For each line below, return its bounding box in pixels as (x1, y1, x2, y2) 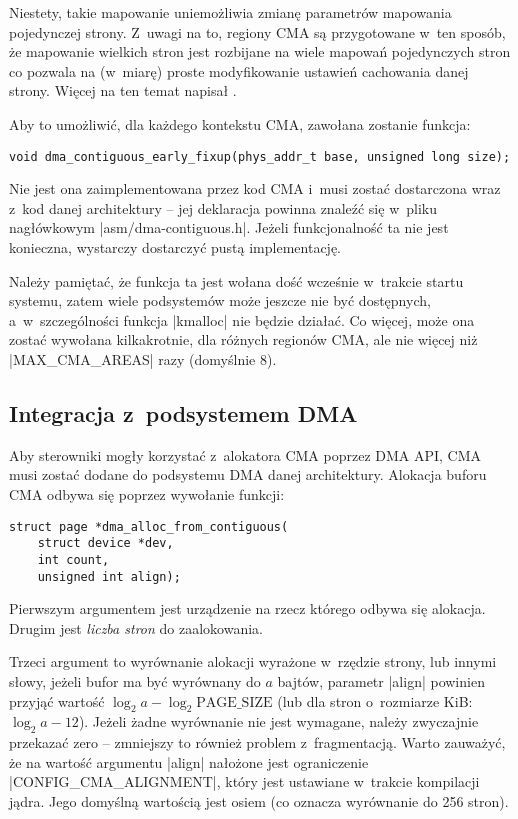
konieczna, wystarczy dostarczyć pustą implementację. (9, 237, 341, 257)
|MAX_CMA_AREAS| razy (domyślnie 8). (9, 348, 277, 369)
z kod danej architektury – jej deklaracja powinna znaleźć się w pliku (9, 197, 437, 218)
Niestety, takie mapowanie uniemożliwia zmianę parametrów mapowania (9, 2, 452, 22)
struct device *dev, (37, 536, 174, 551)
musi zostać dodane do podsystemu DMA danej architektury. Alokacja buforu (9, 464, 487, 485)
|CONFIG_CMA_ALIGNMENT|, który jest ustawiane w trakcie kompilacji (9, 771, 480, 792)
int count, (37, 552, 110, 567)
